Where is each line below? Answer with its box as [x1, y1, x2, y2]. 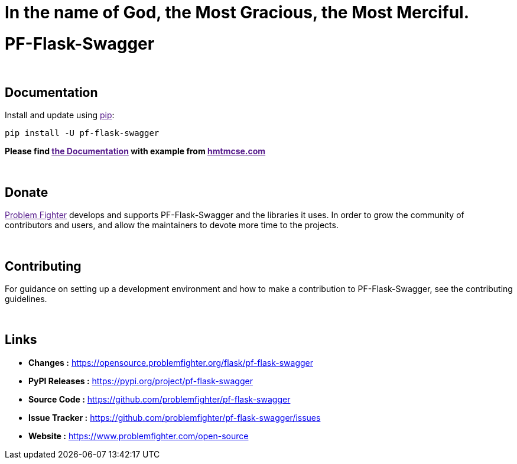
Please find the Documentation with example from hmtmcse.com [5, 146, 266, 157]
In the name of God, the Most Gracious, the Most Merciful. [5, 2, 470, 22]
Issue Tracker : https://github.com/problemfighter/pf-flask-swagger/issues [28, 412, 321, 423]
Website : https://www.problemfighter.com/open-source [28, 430, 249, 441]
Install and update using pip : [5, 110, 115, 121]
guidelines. [5, 294, 47, 304]
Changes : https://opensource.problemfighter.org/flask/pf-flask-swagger [28, 357, 313, 368]
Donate [5, 184, 48, 200]
